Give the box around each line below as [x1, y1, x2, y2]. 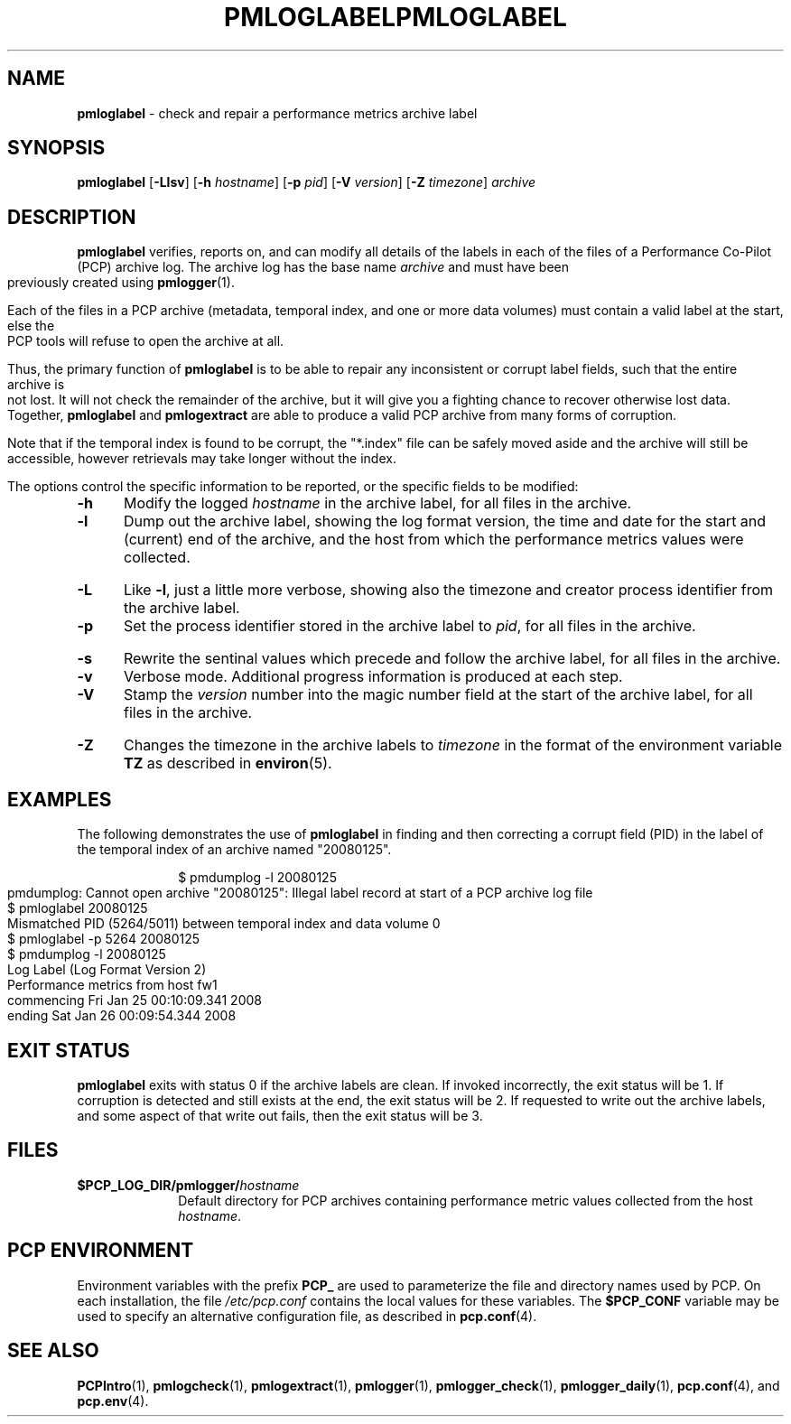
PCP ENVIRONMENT [7, 1239, 194, 1262]
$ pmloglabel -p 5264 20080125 [7, 931, 200, 947]
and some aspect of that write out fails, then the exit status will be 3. [77, 1107, 483, 1123]
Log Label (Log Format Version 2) [7, 962, 207, 978]
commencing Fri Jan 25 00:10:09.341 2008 [7, 992, 262, 1009]
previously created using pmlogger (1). [7, 275, 235, 291]
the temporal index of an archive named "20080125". [77, 842, 392, 858]
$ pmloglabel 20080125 [7, 900, 148, 917]
